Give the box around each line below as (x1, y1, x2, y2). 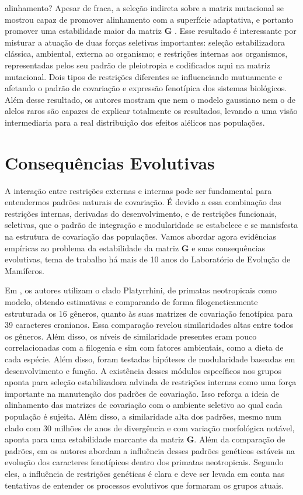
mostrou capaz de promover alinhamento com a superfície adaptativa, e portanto (5, 13, 294, 25)
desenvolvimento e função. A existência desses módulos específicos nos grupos (5, 364, 282, 376)
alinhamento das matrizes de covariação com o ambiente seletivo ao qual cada (5, 399, 283, 411)
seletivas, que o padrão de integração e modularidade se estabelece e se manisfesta (5, 219, 298, 231)
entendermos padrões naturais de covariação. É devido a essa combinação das (5, 196, 281, 208)
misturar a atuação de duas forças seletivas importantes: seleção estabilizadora (5, 36, 285, 48)
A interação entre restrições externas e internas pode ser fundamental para (5, 184, 272, 196)
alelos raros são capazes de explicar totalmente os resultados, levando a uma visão (5, 105, 298, 117)
